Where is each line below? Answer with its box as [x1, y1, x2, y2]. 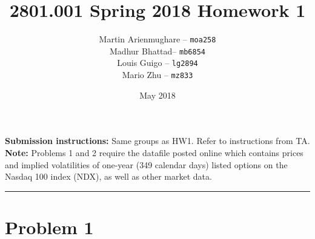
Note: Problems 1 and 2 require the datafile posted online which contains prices [5, 146, 303, 159]
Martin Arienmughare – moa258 [99, 33, 216, 45]
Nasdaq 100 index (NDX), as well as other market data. [5, 170, 212, 183]
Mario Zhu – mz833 [122, 68, 193, 81]
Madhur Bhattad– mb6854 [110, 44, 205, 57]
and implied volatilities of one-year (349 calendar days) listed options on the [5, 158, 288, 171]
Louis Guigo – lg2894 [117, 56, 198, 69]
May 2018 [139, 88, 176, 101]
